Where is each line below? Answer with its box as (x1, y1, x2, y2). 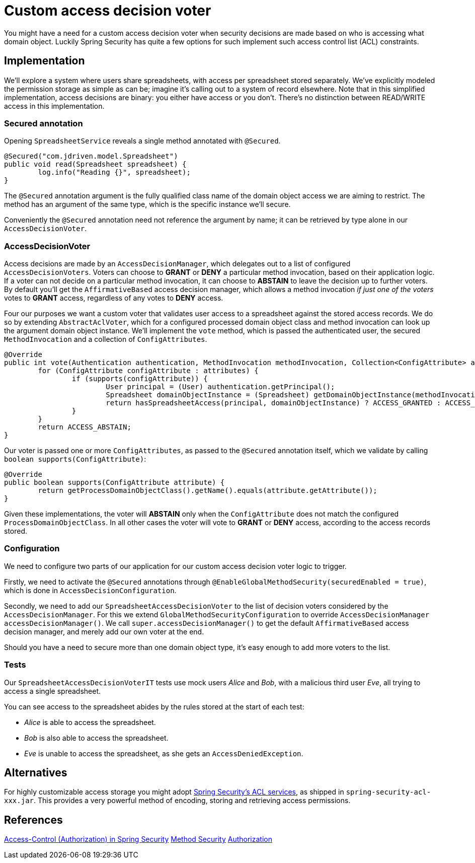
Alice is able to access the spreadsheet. (24, 717, 156, 727)
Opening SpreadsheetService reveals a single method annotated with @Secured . (4, 136, 281, 146)
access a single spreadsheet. (4, 686, 101, 695)
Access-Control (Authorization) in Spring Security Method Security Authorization (4, 835, 272, 844)
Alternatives (4, 766, 67, 779)
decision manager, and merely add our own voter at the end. (4, 627, 204, 636)
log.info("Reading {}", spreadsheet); (38, 168, 191, 177)
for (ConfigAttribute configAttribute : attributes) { (38, 367, 259, 375)
